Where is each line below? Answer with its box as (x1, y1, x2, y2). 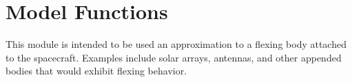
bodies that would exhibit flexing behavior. (6, 64, 187, 78)
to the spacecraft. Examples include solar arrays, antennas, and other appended (6, 50, 342, 64)
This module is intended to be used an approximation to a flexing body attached (6, 37, 346, 51)
